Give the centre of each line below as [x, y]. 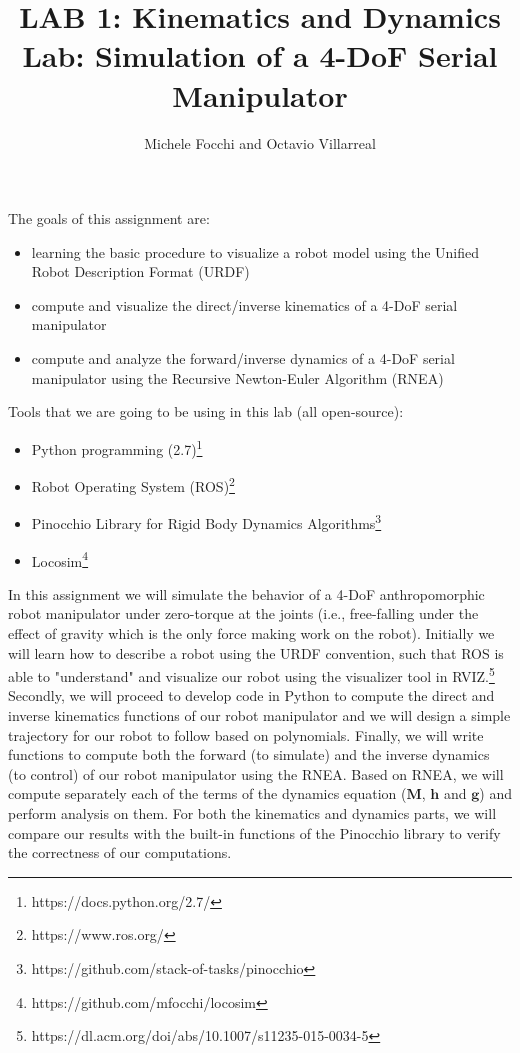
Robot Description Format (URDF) [140, 271]
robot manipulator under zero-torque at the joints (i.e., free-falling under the [243, 613]
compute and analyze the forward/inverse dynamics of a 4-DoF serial [243, 358]
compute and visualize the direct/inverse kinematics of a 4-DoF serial [244, 304]
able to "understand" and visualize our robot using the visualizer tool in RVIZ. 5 [251, 674]
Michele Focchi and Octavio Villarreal [260, 142]
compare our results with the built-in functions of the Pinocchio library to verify [254, 832]
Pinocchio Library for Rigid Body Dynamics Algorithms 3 [206, 521]
